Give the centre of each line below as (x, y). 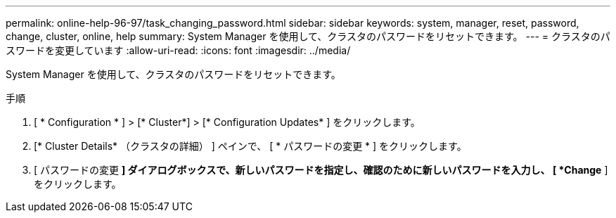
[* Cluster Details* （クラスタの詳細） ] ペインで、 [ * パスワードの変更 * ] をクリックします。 (250, 146)
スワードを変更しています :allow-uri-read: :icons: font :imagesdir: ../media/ (178, 50)
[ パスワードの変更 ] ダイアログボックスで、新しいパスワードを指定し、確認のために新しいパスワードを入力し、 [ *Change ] (321, 170)
